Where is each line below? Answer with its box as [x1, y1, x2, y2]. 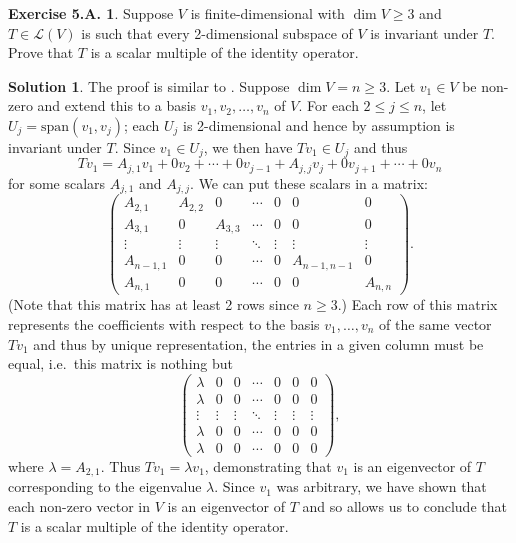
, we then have [203, 136, 293, 157]
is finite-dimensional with [190, 3, 345, 23]
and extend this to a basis [37, 95, 197, 116]
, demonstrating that [204, 455, 332, 476]
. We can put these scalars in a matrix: [190, 172, 428, 193]
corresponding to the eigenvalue [8, 476, 202, 497]
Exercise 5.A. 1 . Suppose [8, 3, 174, 23]
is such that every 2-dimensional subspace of [81, 22, 353, 43]
